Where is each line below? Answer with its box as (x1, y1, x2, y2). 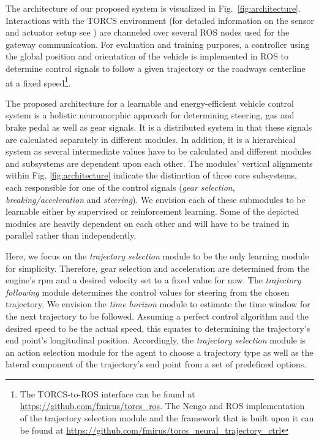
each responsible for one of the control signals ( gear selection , (6, 180, 235, 193)
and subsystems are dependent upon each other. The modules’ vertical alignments (6, 156, 313, 169)
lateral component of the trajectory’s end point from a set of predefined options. (6, 358, 307, 370)
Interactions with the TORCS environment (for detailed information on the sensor (6, 13, 314, 26)
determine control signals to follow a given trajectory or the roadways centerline (6, 61, 306, 74)
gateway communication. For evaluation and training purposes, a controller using (6, 37, 310, 50)
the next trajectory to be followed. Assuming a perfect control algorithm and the (6, 309, 309, 322)
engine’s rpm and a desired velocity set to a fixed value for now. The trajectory (6, 274, 301, 286)
